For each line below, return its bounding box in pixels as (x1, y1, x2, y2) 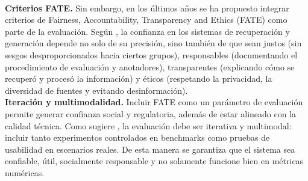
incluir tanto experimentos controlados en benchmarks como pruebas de (5, 131, 270, 144)
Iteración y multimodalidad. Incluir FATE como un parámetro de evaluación (5, 96, 303, 108)
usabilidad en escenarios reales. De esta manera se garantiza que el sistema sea (5, 143, 295, 155)
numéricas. (5, 166, 45, 179)
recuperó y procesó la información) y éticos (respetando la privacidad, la (5, 72, 272, 85)
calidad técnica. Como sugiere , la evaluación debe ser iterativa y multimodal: (5, 119, 292, 132)
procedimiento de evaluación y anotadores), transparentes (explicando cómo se (5, 60, 295, 73)
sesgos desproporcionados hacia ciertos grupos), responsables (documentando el (5, 48, 298, 61)
